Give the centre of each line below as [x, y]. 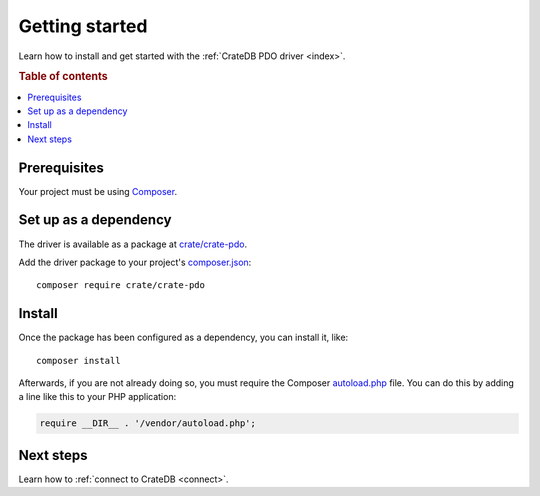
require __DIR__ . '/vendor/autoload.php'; [148, 423]
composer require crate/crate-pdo [120, 285]
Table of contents [63, 77]
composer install [78, 360]
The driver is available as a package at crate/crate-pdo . [133, 244]
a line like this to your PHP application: [97, 397]
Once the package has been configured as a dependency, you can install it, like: [183, 337]
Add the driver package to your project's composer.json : [135, 262]
